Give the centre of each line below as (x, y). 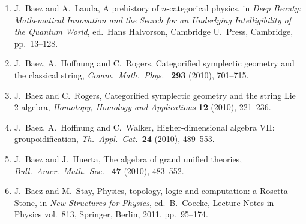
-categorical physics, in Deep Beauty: (234, 8)
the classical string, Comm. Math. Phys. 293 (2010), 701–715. (131, 75)
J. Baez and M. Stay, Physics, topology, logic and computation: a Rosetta (151, 191)
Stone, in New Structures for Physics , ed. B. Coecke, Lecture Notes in (144, 202)
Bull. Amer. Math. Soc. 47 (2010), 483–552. (99, 170)
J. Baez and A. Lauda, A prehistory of (86, 8)
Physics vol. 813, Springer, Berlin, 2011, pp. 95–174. (111, 214)
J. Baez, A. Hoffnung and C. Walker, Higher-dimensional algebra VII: (144, 127)
